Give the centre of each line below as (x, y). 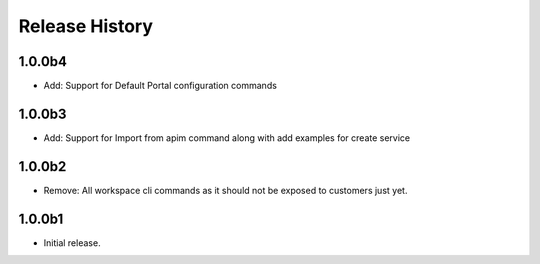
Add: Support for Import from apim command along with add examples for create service (227, 137)
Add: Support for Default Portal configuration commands (160, 86)
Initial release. (72, 242)
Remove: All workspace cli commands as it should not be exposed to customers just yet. (225, 190)
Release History (86, 26)
